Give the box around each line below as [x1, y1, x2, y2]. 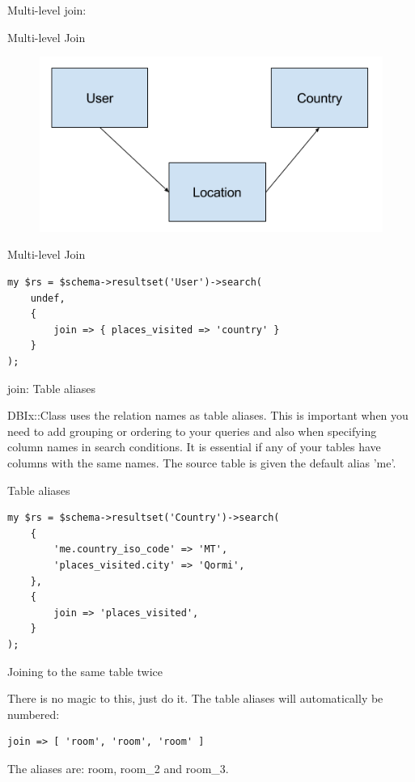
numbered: [7, 705, 60, 722]
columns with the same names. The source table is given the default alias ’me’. [7, 454, 396, 471]
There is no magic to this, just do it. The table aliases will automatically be [7, 690, 383, 707]
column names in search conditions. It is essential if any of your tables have [7, 438, 381, 455]
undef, [30, 292, 66, 304]
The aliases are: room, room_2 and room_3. [7, 759, 229, 776]
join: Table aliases [7, 379, 96, 396]
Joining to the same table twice [7, 662, 163, 679]
